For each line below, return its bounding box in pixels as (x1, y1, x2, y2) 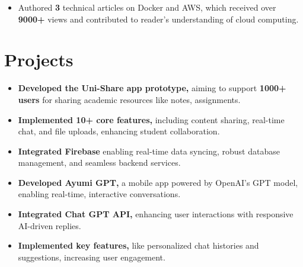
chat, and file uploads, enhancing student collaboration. (18, 125, 220, 137)
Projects (4, 47, 74, 72)
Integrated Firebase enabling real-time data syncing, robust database (18, 144, 280, 157)
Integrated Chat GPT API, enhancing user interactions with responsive (18, 208, 294, 220)
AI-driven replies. (18, 219, 81, 231)
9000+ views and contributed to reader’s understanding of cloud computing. (18, 12, 299, 25)
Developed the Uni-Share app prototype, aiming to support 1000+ (18, 82, 286, 94)
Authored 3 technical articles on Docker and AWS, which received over (18, 1, 276, 13)
